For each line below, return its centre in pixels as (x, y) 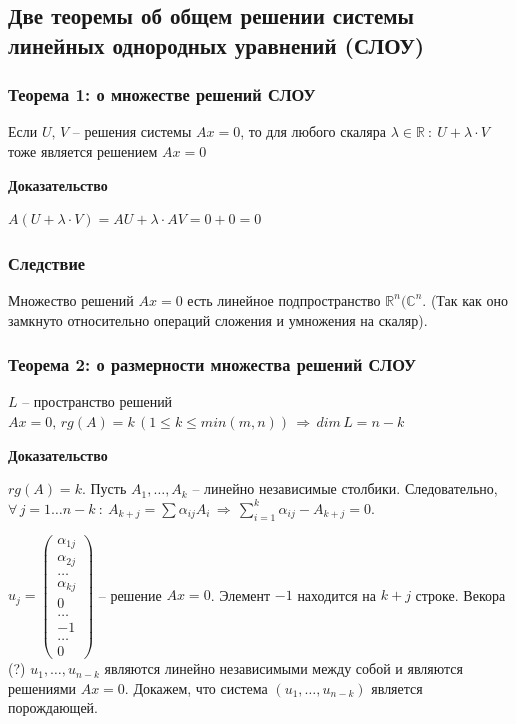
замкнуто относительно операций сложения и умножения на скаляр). (218, 319)
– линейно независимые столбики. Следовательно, (345, 488)
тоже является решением (83, 150)
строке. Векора (460, 594)
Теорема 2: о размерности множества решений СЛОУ (212, 364)
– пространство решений (97, 401)
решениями (42, 687)
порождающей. (53, 707)
